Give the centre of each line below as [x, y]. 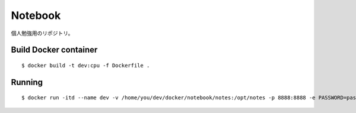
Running [27, 82]
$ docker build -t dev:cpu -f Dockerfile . [86, 65]
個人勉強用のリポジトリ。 [42, 33]
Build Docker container [54, 50]
